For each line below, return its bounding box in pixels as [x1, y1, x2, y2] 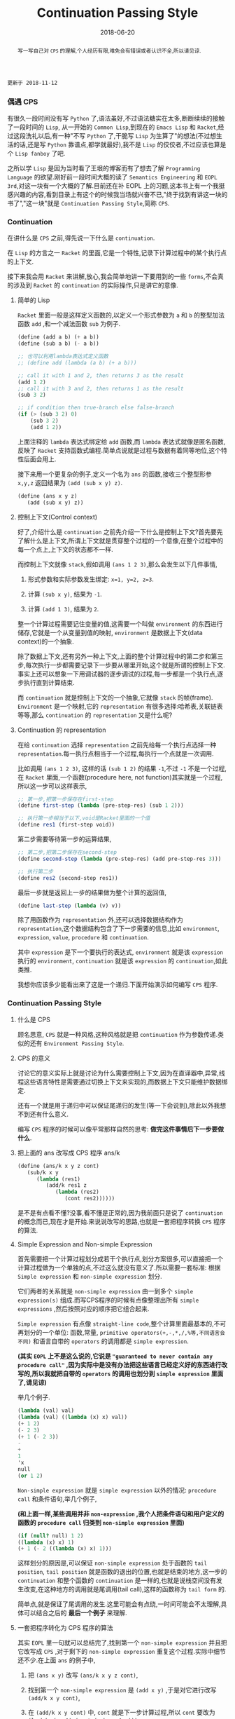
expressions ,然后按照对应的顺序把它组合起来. [17, 1305, 150, 1312]
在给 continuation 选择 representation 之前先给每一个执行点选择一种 [17, 740, 217, 749]
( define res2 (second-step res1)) [17, 874, 118, 881]
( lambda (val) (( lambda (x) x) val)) [17, 1413, 128, 1420]
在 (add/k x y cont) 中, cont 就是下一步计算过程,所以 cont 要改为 [27, 1708, 215, 1717]
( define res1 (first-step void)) [17, 822, 115, 829]
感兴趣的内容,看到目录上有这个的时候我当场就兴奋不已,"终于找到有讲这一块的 [7, 191, 228, 199]
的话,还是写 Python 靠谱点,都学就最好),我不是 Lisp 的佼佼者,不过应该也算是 [13, 140, 227, 149]
